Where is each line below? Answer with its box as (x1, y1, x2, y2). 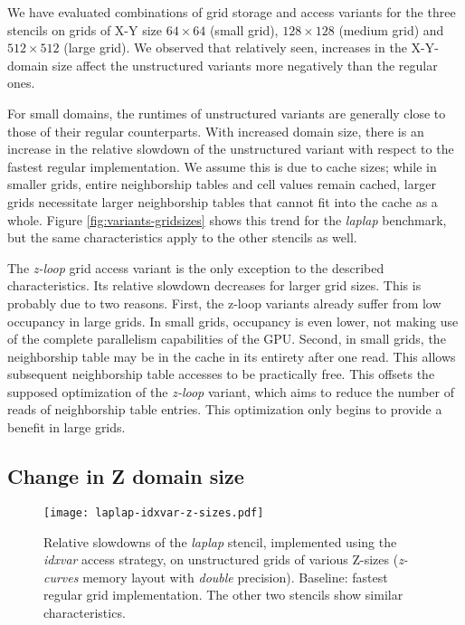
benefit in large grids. (7, 418, 126, 437)
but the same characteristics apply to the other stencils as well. (7, 228, 357, 247)
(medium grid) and (338, 20, 444, 39)
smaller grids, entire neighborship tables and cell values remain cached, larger (7, 175, 436, 194)
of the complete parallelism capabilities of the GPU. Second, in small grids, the (7, 329, 446, 348)
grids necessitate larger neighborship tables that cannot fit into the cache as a (7, 192, 438, 211)
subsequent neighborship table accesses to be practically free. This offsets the (7, 365, 435, 384)
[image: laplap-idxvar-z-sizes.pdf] (43, 506, 264, 519)
